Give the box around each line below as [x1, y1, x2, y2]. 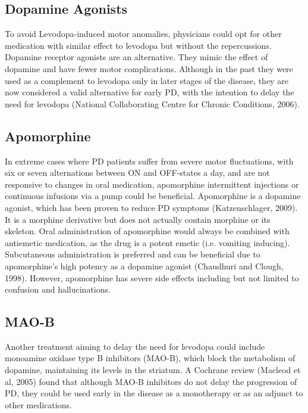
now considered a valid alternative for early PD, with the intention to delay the [5, 86, 294, 98]
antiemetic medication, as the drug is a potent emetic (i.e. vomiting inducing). [5, 236, 290, 249]
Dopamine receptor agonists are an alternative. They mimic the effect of [5, 51, 268, 63]
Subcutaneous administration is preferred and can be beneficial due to [5, 248, 260, 260]
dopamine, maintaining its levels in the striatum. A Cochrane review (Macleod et [5, 364, 301, 376]
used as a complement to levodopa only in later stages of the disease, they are [5, 74, 288, 86]
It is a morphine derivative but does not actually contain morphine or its [5, 213, 271, 225]
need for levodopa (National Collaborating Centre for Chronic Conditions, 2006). [5, 97, 300, 110]
